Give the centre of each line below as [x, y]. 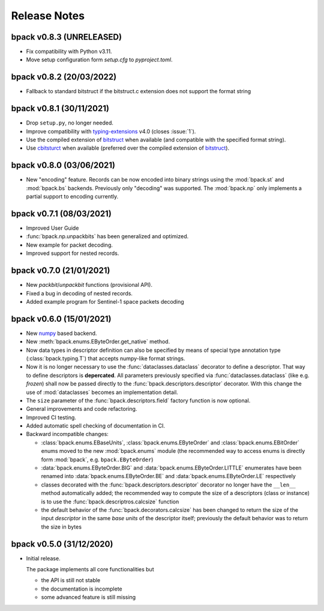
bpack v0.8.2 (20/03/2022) [64, 77]
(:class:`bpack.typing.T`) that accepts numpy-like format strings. [106, 358]
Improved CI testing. [51, 417]
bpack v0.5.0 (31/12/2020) [62, 544]
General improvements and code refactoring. [82, 409]
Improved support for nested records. [73, 253]
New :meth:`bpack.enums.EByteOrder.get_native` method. [98, 342]
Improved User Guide [52, 228]
